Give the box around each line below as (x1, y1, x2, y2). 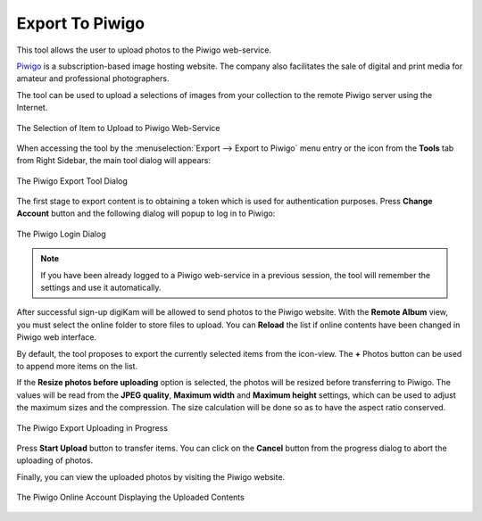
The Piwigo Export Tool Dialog (16, 175, 129, 186)
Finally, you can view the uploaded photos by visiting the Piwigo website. (16, 471, 286, 482)
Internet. (16, 103, 48, 113)
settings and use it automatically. (40, 282, 162, 294)
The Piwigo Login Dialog (16, 228, 106, 239)
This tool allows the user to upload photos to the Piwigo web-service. (16, 45, 272, 55)
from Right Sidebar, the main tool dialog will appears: (16, 155, 212, 166)
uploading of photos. (16, 455, 94, 466)
